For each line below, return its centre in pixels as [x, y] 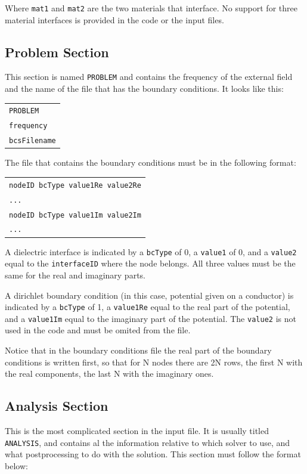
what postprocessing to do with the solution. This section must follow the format [153, 454]
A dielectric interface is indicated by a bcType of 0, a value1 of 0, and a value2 [151, 251]
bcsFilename [32, 141]
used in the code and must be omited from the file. [98, 330]
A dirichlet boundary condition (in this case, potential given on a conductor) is [149, 295]
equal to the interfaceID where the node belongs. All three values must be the [150, 263]
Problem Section [57, 52]
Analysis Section [57, 406]
